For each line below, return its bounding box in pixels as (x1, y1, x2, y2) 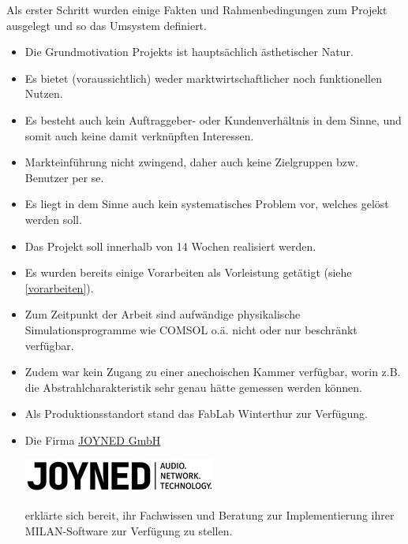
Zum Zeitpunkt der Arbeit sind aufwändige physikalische (24, 306, 301, 322)
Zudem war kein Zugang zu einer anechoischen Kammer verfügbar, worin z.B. (24, 363, 401, 380)
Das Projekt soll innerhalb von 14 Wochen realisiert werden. (24, 237, 316, 254)
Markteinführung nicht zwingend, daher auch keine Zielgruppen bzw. (24, 154, 358, 170)
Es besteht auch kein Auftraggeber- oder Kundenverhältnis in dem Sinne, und (24, 111, 402, 128)
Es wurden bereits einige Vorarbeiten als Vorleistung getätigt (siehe (24, 264, 352, 281)
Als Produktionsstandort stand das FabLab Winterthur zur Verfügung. (24, 405, 368, 422)
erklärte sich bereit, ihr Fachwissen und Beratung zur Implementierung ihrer (24, 507, 395, 524)
